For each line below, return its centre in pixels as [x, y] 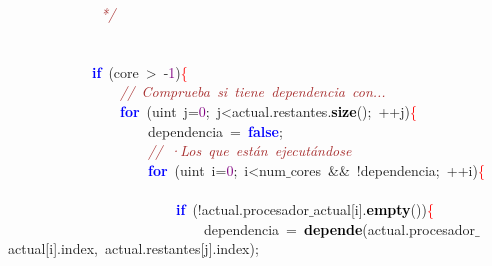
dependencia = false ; [215, 130]
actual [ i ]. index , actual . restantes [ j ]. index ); [133, 248]
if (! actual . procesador [242, 208]
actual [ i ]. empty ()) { [373, 208]
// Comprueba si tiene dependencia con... [253, 91]
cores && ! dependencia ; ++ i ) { [387, 169]
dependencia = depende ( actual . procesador [339, 228]
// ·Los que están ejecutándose [250, 150]
